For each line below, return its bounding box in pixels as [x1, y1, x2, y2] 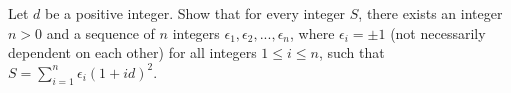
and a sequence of [46, 22, 155, 43]
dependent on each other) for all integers [8, 42, 257, 63]
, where [290, 22, 335, 43]
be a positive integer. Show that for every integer [45, 3, 346, 23]
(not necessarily [390, 22, 486, 43]
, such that [318, 42, 385, 63]
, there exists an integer [358, 3, 503, 23]
